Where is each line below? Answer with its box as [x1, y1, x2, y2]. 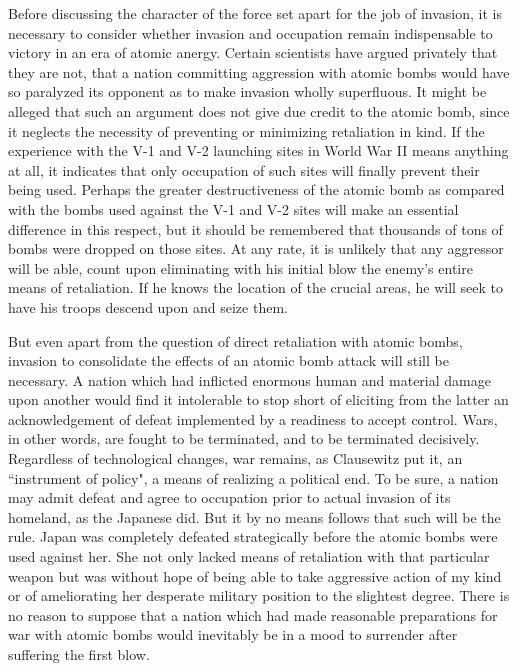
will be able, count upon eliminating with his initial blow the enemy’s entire [8, 257, 473, 278]
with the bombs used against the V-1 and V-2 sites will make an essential [8, 198, 459, 219]
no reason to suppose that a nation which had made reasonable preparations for [8, 604, 498, 625]
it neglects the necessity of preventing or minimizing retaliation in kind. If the [8, 120, 485, 141]
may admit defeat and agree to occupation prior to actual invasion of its [8, 487, 451, 508]
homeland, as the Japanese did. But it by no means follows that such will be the [8, 506, 501, 527]
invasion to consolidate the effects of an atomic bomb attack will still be [8, 350, 449, 371]
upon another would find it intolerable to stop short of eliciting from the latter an [8, 389, 509, 410]
